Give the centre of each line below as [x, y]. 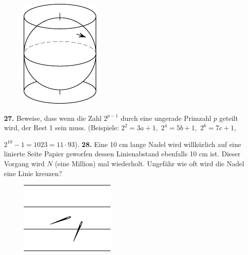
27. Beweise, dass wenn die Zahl [53, 118]
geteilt [229, 118]
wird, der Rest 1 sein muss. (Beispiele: [62, 127]
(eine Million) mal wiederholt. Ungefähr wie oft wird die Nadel [150, 163]
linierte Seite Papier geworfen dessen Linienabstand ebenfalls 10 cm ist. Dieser [122, 154]
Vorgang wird [24, 163]
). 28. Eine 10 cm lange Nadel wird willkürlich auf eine [158, 144]
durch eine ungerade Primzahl [166, 118]
